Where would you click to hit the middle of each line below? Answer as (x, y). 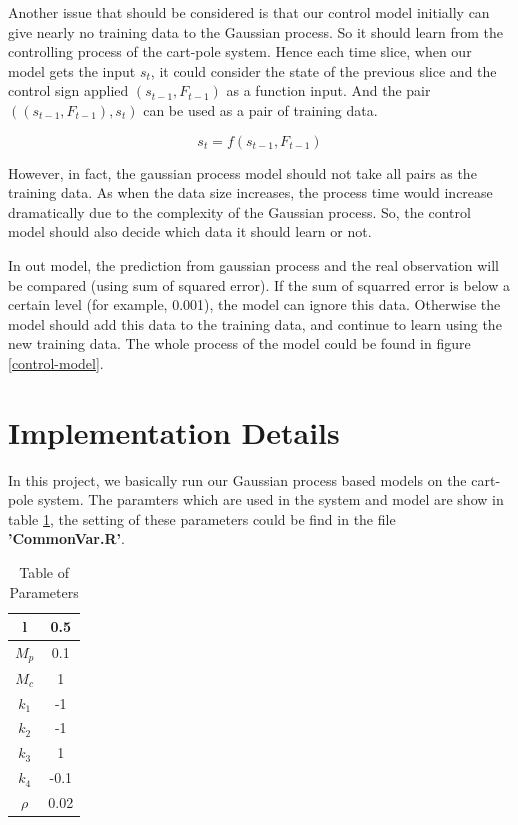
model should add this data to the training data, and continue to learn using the (255, 323)
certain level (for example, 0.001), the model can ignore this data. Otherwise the (254, 304)
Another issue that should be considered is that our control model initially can (249, 12)
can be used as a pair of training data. (260, 109)
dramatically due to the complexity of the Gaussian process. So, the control (239, 211)
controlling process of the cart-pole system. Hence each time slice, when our (240, 51)
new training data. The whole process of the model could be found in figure (239, 343)
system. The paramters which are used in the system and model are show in (270, 499)
